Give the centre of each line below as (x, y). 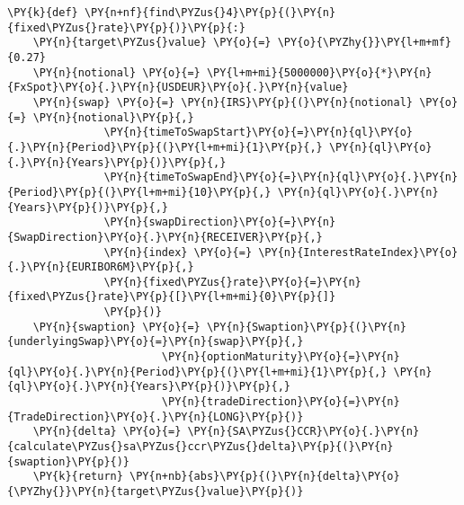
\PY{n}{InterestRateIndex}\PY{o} (358, 252)
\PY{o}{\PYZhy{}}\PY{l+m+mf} (364, 43)
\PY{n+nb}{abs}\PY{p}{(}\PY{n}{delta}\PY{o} (265, 477)
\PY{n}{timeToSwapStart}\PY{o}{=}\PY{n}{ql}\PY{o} (259, 133)
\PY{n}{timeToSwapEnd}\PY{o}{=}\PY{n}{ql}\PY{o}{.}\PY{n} (281, 177)
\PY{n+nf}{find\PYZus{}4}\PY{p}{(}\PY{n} (210, 13)
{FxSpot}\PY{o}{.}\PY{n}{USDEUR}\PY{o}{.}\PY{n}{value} (178, 88)
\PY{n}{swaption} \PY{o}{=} (116, 327)
